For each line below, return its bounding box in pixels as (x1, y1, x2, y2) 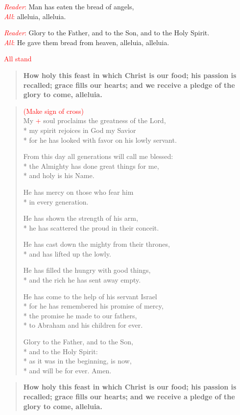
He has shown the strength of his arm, (23, 213, 138, 223)
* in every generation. (23, 196, 89, 207)
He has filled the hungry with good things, (23, 265, 151, 275)
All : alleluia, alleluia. (4, 11, 66, 21)
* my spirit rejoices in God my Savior (23, 125, 136, 135)
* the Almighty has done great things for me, (23, 160, 159, 171)
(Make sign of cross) (23, 105, 84, 116)
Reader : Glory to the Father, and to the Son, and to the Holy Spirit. (4, 27, 210, 38)
